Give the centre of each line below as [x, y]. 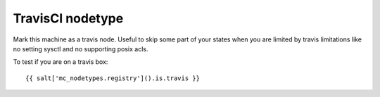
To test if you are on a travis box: [61, 62]
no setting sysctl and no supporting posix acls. [81, 48]
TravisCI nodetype [68, 18]
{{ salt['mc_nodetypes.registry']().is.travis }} [113, 78]
